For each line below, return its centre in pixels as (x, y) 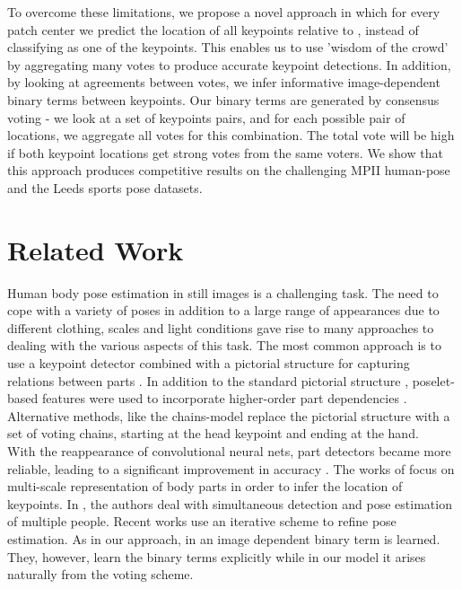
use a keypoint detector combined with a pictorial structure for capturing (209, 363)
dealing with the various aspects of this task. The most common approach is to (224, 345)
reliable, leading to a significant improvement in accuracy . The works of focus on (231, 468)
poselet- (433, 380)
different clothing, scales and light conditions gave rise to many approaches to (221, 327)
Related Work (96, 249)
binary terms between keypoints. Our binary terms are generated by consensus (223, 99)
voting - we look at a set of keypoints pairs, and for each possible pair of (206, 117)
